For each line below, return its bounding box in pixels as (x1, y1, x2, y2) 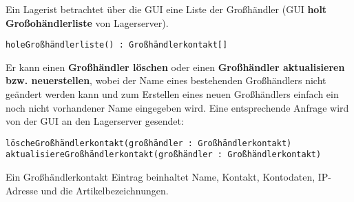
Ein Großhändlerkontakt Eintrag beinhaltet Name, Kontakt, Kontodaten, (6, 170, 315, 184)
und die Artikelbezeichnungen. (41, 183, 169, 197)
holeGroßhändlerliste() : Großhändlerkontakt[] (6, 40, 228, 50)
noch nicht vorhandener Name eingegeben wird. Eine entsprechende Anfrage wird (6, 100, 349, 114)
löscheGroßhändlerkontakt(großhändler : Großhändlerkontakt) (6, 138, 292, 148)
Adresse (6, 183, 38, 197)
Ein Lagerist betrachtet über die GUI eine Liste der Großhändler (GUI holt (6, 2, 327, 16)
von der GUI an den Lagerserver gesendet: (6, 114, 184, 128)
